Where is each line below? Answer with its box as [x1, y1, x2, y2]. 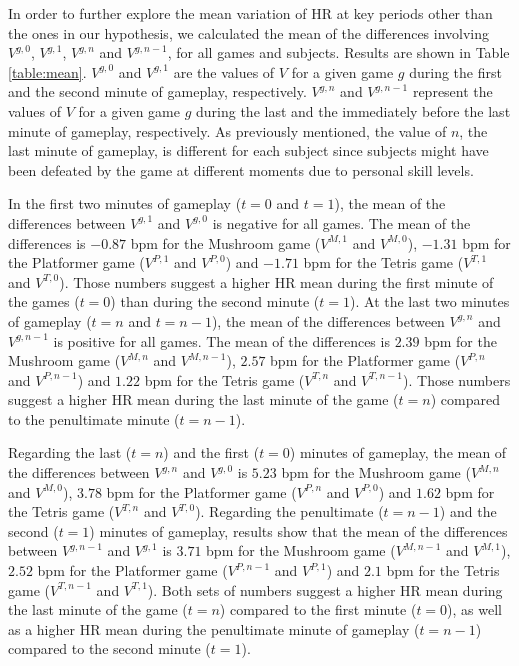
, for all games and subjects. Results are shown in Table [167, 42, 510, 63]
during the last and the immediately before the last [196, 100, 511, 121]
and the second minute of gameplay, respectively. [8, 81, 307, 102]
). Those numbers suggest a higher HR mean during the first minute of [59, 271, 494, 292]
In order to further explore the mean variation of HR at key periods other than [8, 3, 493, 23]
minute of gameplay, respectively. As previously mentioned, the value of [8, 120, 447, 141]
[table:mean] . [8, 61, 87, 82]
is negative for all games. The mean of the [212, 212, 471, 233]
